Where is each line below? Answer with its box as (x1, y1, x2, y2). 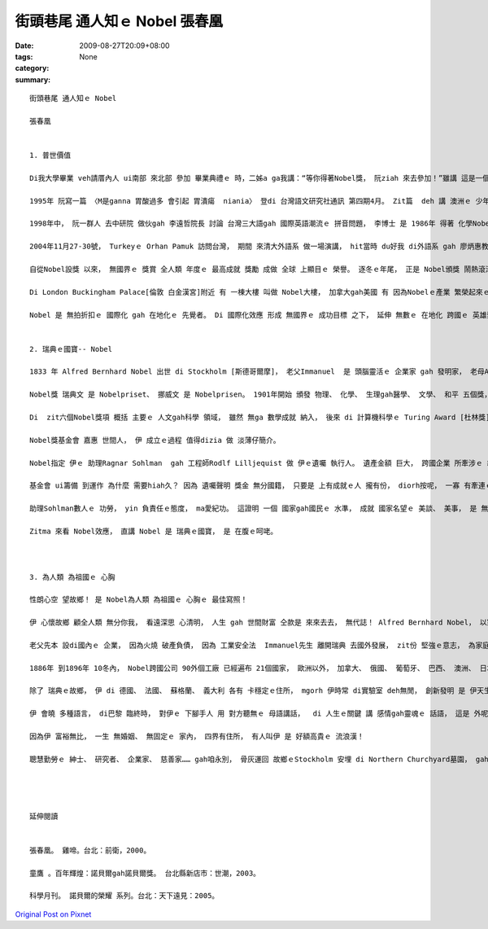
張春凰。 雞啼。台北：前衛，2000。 (29, 845, 151, 855)
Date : (15, 41, 34, 50)
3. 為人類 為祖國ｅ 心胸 (29, 572, 115, 581)
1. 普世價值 (29, 151, 72, 160)
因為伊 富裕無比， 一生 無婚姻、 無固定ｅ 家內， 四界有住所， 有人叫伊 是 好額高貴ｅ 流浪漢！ (29, 731, 365, 741)
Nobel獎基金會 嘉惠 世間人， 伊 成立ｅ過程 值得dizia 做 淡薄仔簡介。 (29, 436, 281, 445)
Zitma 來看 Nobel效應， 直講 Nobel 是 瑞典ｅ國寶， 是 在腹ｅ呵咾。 (29, 526, 278, 536)
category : (15, 64, 50, 73)
